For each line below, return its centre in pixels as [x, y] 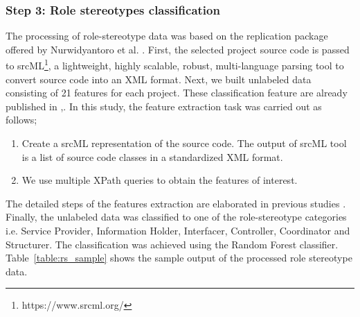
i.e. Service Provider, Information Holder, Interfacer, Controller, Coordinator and [178, 230]
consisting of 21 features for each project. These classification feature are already [177, 93]
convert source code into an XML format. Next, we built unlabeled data [159, 79]
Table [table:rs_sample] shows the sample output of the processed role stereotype [179, 258]
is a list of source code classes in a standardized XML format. [152, 156]
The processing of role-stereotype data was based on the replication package [167, 36]
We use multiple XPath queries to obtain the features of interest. [160, 180]
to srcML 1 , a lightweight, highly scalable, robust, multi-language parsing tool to [175, 65]
